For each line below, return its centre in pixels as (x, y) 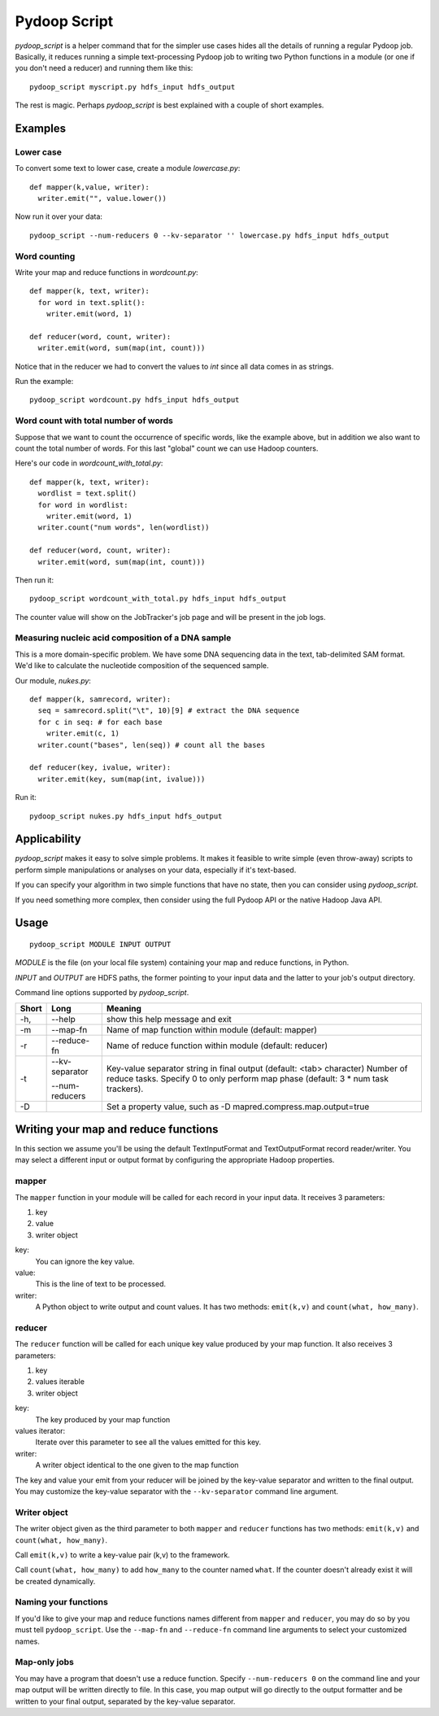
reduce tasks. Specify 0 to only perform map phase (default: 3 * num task (248, 1078)
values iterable (60, 1382)
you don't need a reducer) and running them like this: (104, 68)
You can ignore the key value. (85, 1261)
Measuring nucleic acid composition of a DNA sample (123, 638)
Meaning (124, 1008)
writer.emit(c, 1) (83, 734)
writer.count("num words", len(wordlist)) (124, 528)
